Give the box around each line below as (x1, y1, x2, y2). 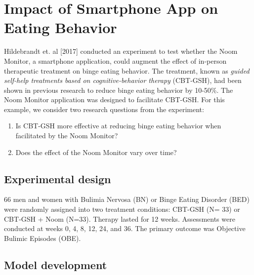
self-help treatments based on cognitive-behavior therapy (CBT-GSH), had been (4, 75, 242, 85)
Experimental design (4, 171, 111, 186)
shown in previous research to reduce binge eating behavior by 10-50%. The (4, 84, 233, 95)
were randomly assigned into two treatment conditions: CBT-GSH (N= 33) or (4, 204, 240, 214)
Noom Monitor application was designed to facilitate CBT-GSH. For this (4, 94, 225, 105)
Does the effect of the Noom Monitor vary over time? (15, 147, 177, 157)
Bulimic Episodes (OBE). (4, 233, 81, 243)
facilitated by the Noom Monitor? (15, 130, 118, 141)
